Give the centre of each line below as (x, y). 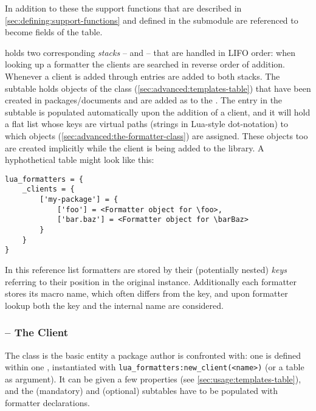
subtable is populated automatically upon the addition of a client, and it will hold (158, 112)
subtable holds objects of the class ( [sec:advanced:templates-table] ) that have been (158, 88)
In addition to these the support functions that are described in (123, 8)
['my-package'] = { (79, 200)
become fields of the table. (54, 32)
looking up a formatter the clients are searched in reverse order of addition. (145, 64)
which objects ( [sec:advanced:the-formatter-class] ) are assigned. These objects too (156, 135)
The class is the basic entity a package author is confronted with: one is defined (153, 355)
